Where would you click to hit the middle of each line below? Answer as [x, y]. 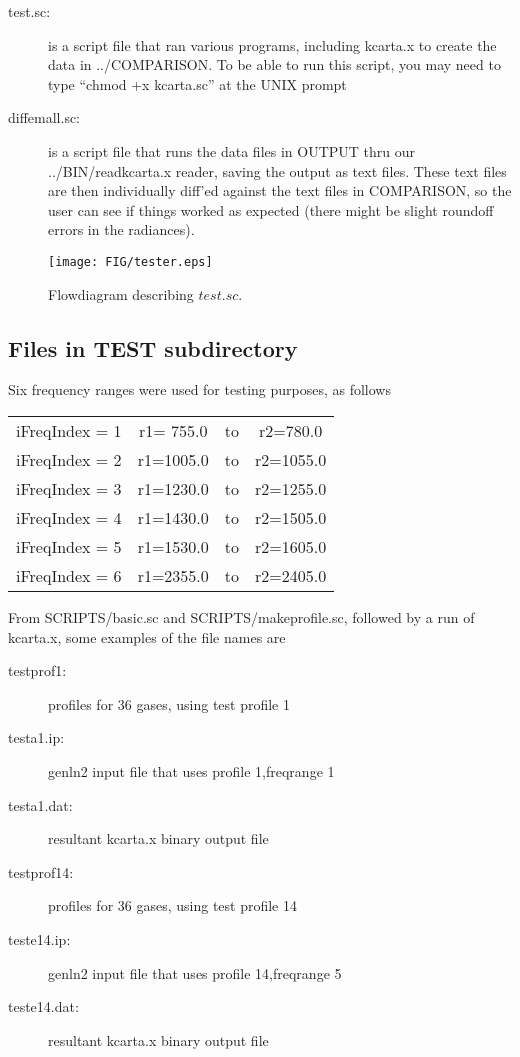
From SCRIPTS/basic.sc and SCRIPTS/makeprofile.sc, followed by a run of [241, 616]
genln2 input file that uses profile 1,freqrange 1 [191, 770]
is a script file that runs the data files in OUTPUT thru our [232, 150]
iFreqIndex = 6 [69, 575]
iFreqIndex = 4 [69, 517]
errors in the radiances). [121, 229]
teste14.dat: [43, 1006]
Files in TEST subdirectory [153, 347]
